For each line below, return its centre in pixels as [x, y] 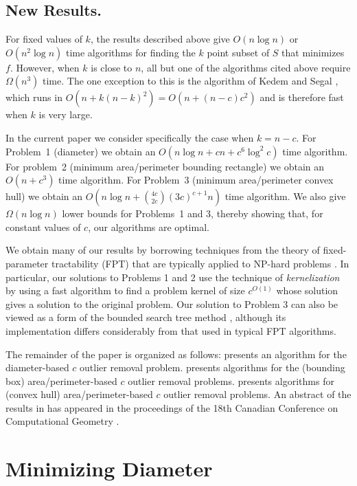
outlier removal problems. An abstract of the [257, 394]
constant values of [43, 227]
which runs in [34, 97]
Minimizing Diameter [109, 468]
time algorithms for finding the [130, 52]
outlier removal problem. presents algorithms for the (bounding [212, 367]
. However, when [45, 67]
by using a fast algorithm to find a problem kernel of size [125, 290]
